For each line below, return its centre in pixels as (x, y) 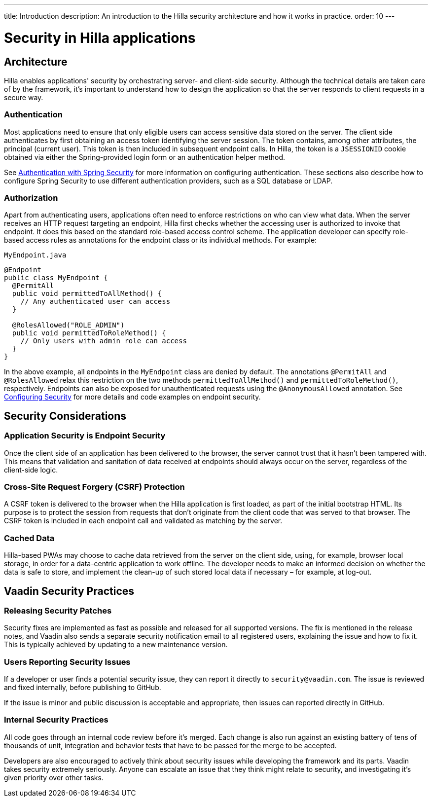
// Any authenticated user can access (95, 302)
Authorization (31, 198)
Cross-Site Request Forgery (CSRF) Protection (94, 487)
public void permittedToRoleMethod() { (89, 333)
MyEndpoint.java (35, 255)
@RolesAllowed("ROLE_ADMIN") (68, 325)
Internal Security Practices (56, 720)
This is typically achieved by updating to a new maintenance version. (116, 645)
